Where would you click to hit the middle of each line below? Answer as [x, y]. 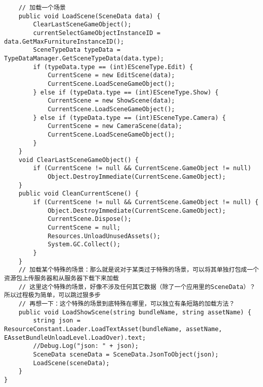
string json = [57, 321]
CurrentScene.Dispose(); [89, 219]
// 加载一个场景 [42, 8]
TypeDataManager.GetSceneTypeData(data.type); [84, 58]
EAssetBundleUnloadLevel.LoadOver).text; [75, 337]
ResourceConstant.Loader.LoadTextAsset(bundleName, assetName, [113, 329]
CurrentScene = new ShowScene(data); [111, 101]
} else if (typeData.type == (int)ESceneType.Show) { [126, 92]
